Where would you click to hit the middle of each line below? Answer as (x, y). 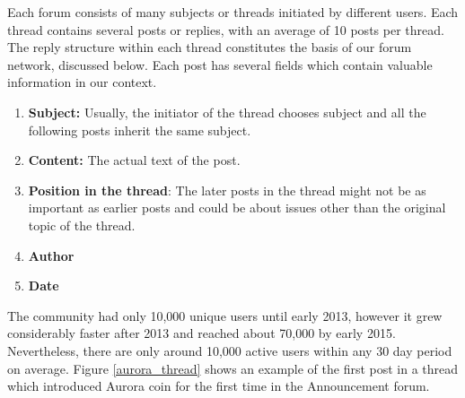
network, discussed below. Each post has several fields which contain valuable (220, 64)
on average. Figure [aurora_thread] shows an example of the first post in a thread (233, 368)
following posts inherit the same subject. (140, 130)
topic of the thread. (82, 225)
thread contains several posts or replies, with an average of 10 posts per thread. (226, 29)
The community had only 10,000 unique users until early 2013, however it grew (225, 315)
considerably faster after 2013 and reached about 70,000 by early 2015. (202, 333)
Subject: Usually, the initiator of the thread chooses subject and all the (227, 112)
